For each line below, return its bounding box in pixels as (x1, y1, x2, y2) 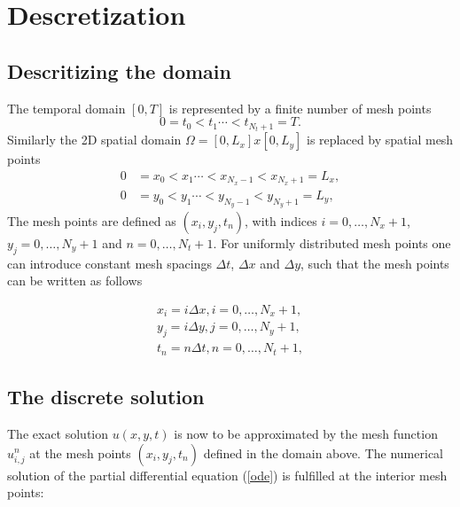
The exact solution (7, 424, 109, 442)
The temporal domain (7, 98, 126, 117)
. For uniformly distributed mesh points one (213, 233, 451, 252)
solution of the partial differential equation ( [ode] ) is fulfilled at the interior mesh (7, 465, 448, 484)
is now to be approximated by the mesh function (174, 424, 438, 442)
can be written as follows (7, 271, 143, 290)
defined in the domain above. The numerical (203, 443, 443, 462)
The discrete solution (7, 383, 205, 410)
